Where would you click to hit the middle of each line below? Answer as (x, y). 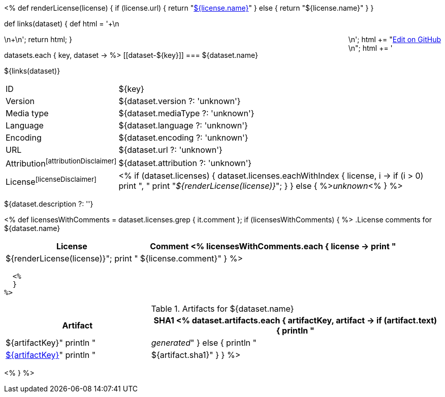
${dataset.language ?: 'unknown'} (183, 125)
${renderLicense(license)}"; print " (72, 259)
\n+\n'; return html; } (38, 39)
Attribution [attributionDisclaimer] (61, 163)
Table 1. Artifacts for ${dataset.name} (222, 309)
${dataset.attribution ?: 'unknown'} (185, 163)
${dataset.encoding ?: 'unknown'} (183, 138)
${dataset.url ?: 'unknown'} (170, 150)
